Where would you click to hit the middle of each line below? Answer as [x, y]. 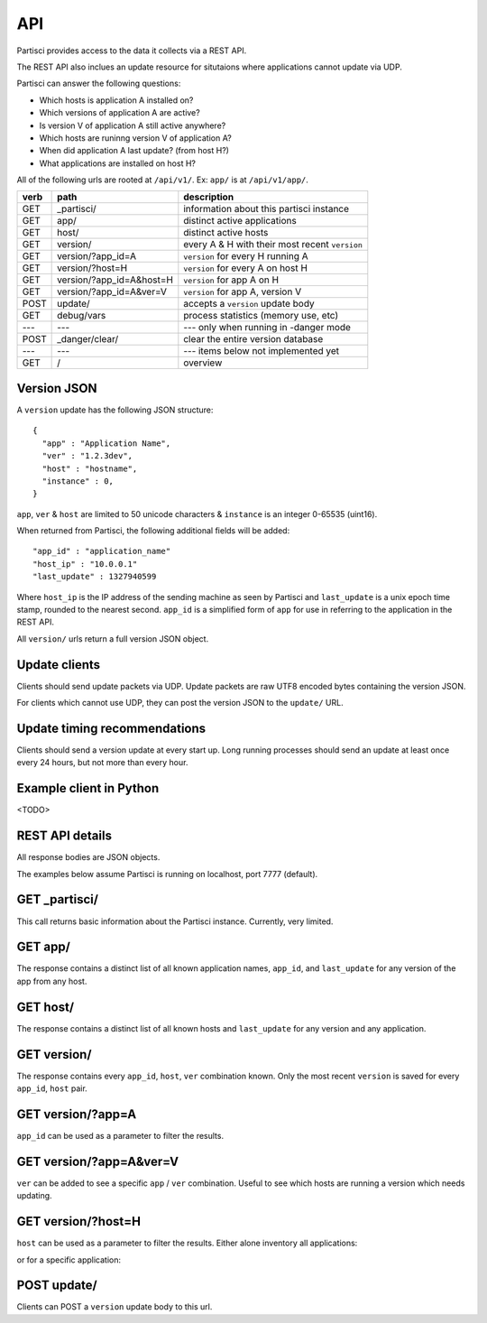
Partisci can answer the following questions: [99, 83]
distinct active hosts [226, 233]
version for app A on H [231, 280]
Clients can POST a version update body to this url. [115, 1307]
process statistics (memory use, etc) [261, 316]
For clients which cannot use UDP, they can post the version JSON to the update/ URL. [180, 703]
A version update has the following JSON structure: [115, 410]
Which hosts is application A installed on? [116, 100]
